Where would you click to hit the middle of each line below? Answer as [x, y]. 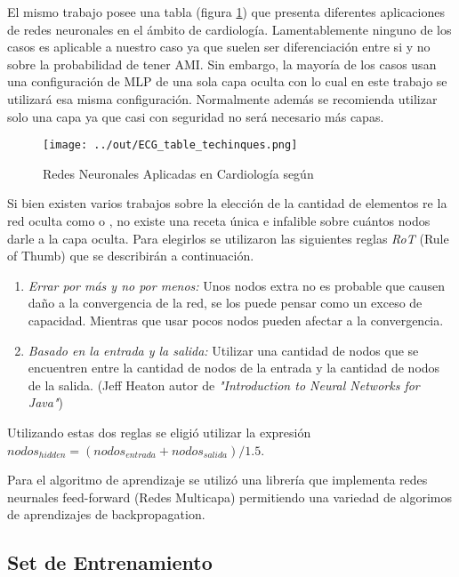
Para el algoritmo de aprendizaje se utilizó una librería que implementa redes [217, 480]
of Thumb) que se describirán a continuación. [131, 256]
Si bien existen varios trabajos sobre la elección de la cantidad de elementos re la [227, 203]
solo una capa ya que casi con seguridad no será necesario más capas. [196, 116]
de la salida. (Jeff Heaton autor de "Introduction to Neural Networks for [224, 385]
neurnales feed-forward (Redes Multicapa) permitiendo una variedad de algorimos [230, 497]
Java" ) [45, 402]
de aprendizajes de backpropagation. [106, 514]
